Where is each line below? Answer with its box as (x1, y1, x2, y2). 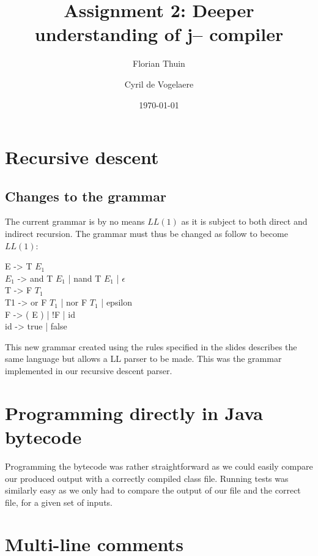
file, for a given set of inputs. (5, 495, 113, 508)
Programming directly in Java (5, 400, 263, 425)
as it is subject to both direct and (181, 215, 308, 228)
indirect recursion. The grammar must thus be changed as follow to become (5, 227, 288, 240)
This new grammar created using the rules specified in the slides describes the (5, 340, 297, 353)
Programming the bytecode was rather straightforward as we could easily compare (5, 459, 313, 472)
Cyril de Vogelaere (124, 77, 194, 90)
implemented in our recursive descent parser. (5, 364, 172, 377)
